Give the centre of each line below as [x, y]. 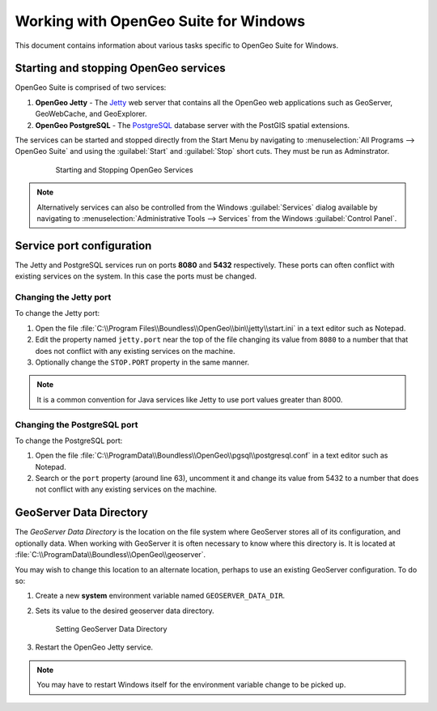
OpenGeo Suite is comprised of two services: [91, 87]
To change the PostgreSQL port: [69, 441]
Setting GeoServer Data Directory [111, 629]
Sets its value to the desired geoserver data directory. [125, 611]
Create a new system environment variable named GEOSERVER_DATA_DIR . [160, 596]
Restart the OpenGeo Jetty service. [94, 647]
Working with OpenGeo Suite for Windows [160, 21]
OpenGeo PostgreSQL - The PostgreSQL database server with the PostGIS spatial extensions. [193, 125]
